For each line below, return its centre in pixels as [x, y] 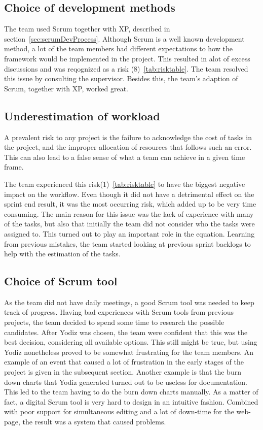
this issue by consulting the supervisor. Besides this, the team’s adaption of [121, 78]
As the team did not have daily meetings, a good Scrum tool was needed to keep [129, 302]
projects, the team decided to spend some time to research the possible [114, 322]
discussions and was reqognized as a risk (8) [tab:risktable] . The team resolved [126, 68]
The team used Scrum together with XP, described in [87, 29]
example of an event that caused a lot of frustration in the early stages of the [124, 362]
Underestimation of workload [82, 115]
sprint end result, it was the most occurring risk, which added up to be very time [130, 204]
